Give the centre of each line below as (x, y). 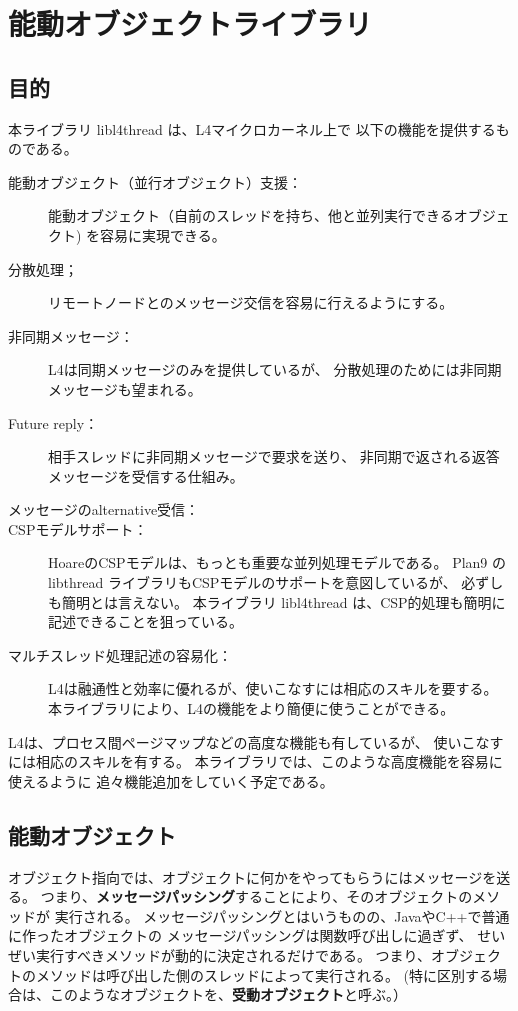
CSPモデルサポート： (78, 528)
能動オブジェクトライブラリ (190, 23)
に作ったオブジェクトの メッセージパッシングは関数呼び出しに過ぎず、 (240, 935)
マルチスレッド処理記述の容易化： (120, 654)
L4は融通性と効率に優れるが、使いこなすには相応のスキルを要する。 (273, 688)
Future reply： (53, 422)
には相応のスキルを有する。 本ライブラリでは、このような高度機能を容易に (255, 761)
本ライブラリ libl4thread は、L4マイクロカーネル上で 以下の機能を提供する (252, 128)
